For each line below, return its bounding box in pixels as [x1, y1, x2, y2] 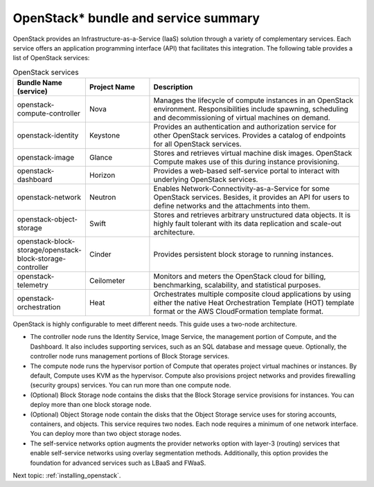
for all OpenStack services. [153, 139, 242, 149]
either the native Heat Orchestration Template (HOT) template [153, 298, 355, 308]
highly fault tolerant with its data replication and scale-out [153, 219, 342, 228]
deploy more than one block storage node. [30, 401, 152, 409]
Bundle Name [17, 78, 62, 88]
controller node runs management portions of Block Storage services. [30, 352, 230, 360]
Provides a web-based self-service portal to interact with [153, 166, 339, 176]
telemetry [17, 280, 48, 290]
